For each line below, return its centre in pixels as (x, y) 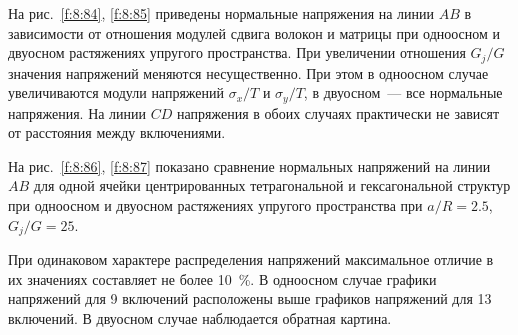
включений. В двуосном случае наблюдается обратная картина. (200, 317)
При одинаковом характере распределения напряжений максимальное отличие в (251, 259)
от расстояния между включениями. (117, 132)
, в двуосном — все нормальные (403, 92)
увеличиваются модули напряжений (116, 92)
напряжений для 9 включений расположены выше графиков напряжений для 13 (250, 298)
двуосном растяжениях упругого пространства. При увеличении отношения (237, 52)
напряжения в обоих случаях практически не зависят (338, 112)
